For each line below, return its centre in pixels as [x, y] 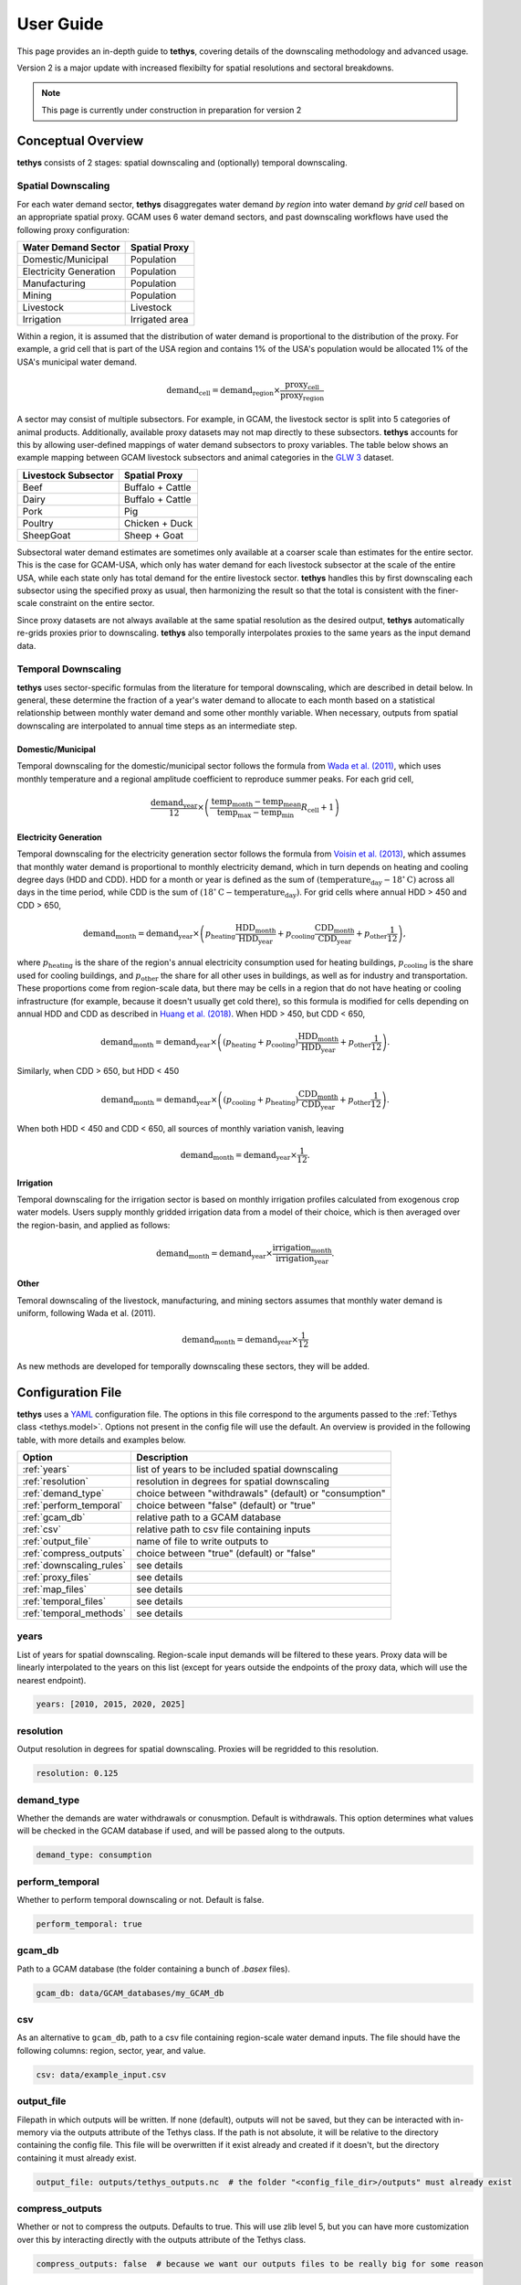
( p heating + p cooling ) [260, 1044]
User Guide [60, 24]
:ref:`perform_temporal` [73, 1505]
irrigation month [302, 1249]
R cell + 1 [318, 808]
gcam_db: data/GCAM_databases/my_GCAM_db [130, 1993]
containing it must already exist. [77, 2158]
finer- [449, 590]
